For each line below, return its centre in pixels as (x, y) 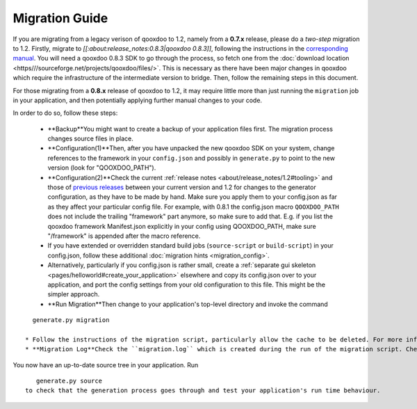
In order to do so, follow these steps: (65, 113)
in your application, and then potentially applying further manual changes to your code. (138, 100)
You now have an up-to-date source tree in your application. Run (106, 364)
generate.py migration (71, 320)
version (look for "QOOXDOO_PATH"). (102, 168)
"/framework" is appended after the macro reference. (124, 236)
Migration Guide (60, 18)
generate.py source (69, 381)
